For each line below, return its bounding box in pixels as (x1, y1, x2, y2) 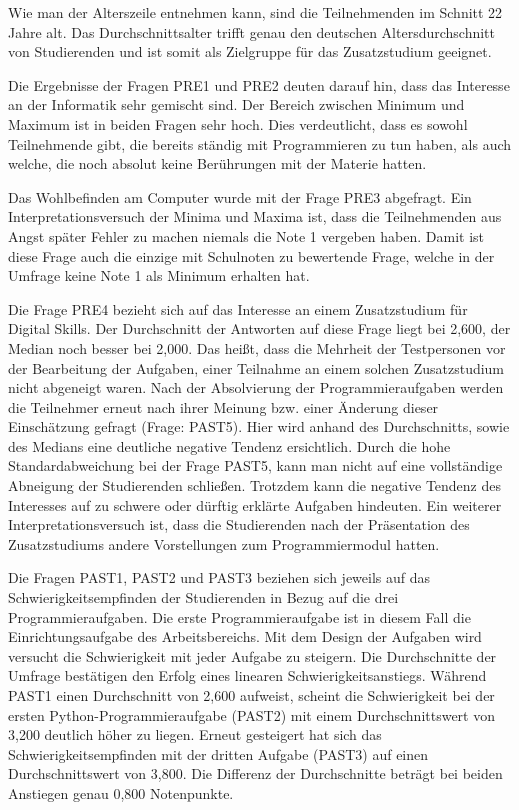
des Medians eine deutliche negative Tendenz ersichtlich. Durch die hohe (8, 435, 451, 456)
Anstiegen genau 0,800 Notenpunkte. (8, 782, 234, 803)
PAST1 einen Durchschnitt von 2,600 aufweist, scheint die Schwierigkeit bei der (8, 685, 495, 705)
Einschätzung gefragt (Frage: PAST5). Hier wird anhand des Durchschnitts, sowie (8, 416, 510, 437)
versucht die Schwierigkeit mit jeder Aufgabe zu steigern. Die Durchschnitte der (8, 645, 497, 666)
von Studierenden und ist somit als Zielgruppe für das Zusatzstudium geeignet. (8, 41, 492, 62)
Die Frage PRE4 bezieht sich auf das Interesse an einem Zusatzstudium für (8, 298, 468, 319)
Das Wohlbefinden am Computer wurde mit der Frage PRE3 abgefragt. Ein (8, 186, 472, 207)
